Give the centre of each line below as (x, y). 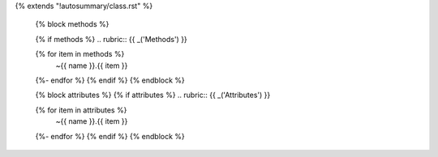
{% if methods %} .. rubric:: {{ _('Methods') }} (112, 39)
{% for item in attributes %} (81, 110)
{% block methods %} (72, 24)
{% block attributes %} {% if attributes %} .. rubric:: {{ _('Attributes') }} (153, 95)
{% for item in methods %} (80, 54)
